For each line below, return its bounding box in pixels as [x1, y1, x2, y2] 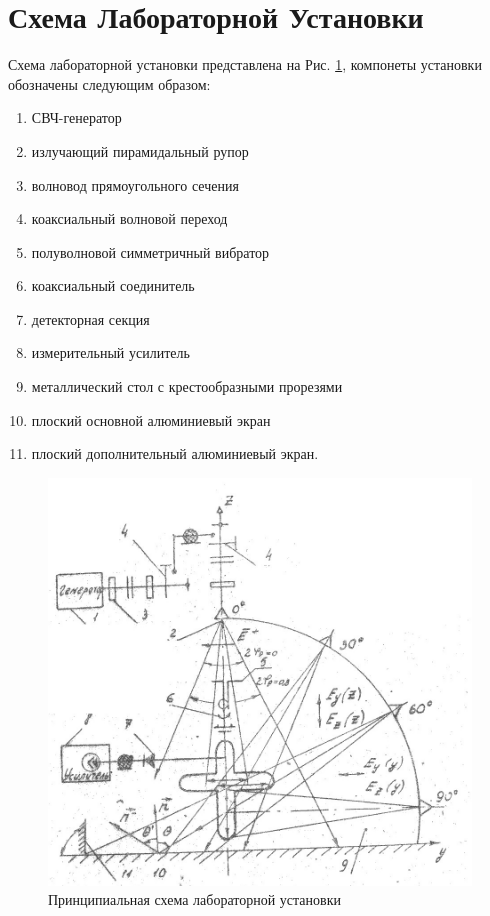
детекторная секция [31, 308, 150, 329]
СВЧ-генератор [31, 107, 122, 128]
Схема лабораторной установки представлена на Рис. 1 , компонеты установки [8, 54, 482, 75]
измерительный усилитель [31, 342, 190, 363]
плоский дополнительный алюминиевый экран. [31, 443, 319, 464]
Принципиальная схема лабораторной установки [48, 889, 341, 910]
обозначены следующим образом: [8, 73, 211, 94]
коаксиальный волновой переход [31, 208, 228, 229]
